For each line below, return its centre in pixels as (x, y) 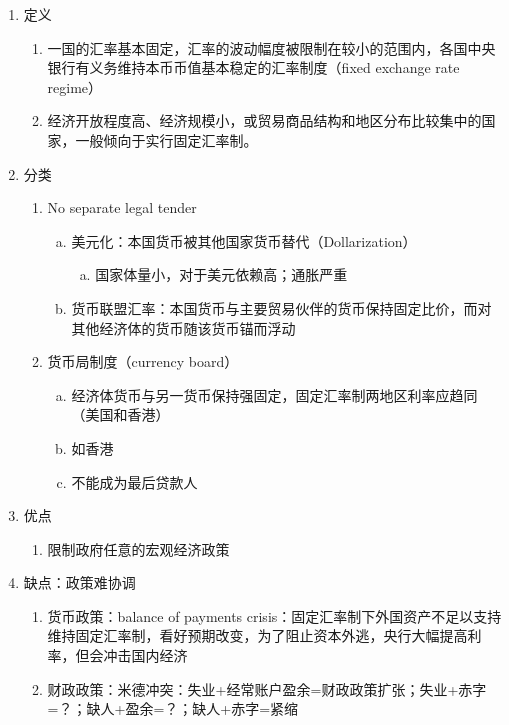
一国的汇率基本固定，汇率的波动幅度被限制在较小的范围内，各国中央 (271, 47)
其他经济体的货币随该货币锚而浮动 (183, 327)
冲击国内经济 (145, 655)
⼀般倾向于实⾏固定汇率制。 (166, 139)
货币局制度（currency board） (143, 361)
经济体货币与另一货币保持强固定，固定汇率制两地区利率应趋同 (274, 394)
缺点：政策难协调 (79, 582)
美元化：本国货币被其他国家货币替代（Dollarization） (244, 240)
